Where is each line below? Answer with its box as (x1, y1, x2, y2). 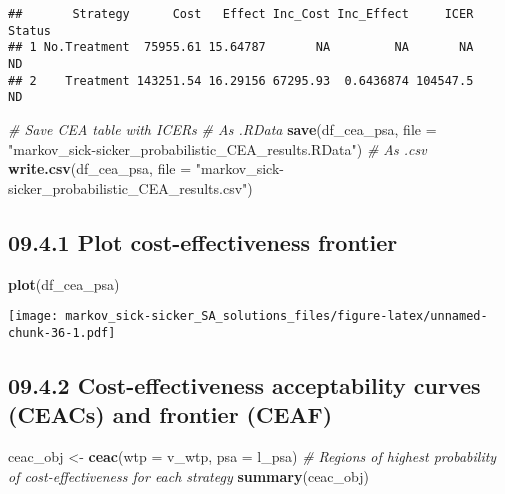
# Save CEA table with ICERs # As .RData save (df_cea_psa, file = (8, 118, 437, 139)
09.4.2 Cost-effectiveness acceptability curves (8, 369, 481, 400)
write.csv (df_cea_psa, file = (8, 158, 192, 179)
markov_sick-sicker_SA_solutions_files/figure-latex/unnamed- (65, 309, 488, 324)
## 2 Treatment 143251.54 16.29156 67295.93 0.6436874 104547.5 (8, 73, 474, 88)
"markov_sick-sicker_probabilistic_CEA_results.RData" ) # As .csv (8, 138, 427, 159)
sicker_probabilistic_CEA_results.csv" (8, 177, 248, 198)
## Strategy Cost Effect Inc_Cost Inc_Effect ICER (8, 7, 474, 21)
